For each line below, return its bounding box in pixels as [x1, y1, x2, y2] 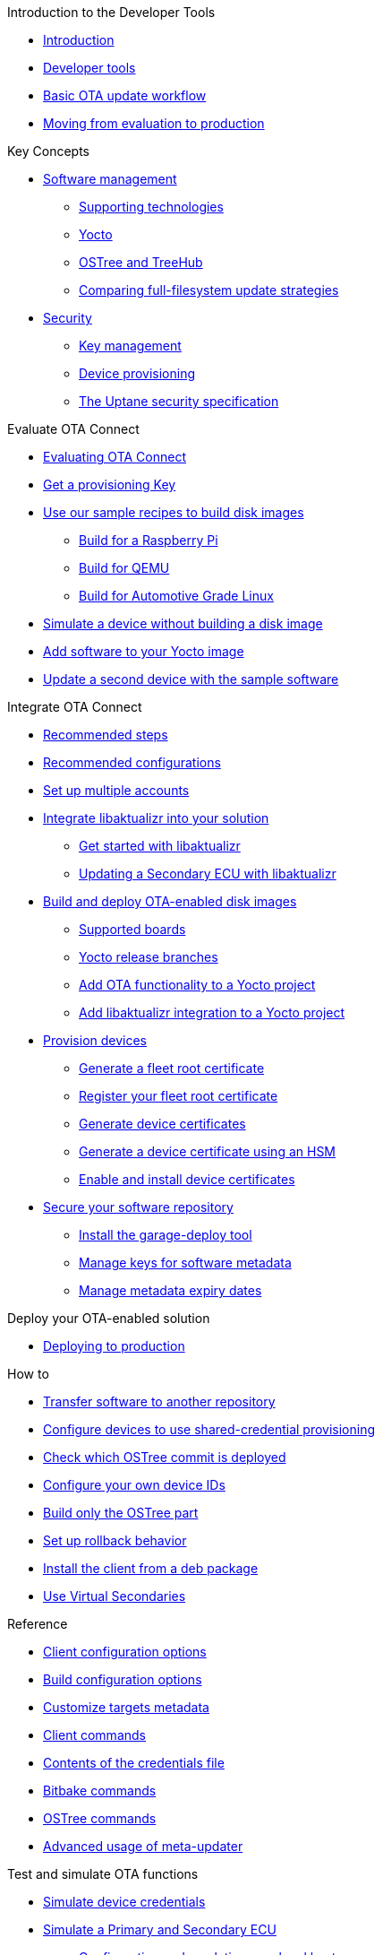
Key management [79, 338, 182, 353]
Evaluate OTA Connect [7, 421, 140, 437]
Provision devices [43, 1033, 148, 1048]
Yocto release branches [79, 949, 218, 965]
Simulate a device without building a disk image [43, 616, 323, 631]
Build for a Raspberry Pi [79, 532, 218, 548]
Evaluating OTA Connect [43, 449, 187, 464]
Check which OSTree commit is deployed [43, 1449, 286, 1465]
